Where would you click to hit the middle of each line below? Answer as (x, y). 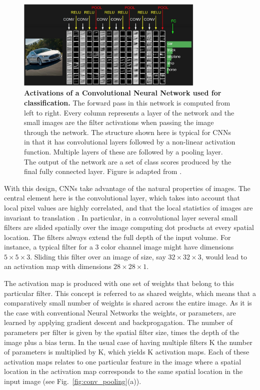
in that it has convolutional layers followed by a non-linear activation (130, 142)
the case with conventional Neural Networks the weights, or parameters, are (120, 312)
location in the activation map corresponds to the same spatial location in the (123, 371)
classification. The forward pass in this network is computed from (127, 102)
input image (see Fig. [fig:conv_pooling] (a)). (73, 381)
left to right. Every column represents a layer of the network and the (129, 112)
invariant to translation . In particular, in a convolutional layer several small (121, 217)
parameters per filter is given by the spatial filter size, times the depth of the (122, 332)
